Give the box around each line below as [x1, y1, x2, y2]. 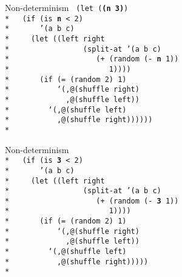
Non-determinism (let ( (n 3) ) [5, 1, 129, 13]
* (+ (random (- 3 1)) [5, 196, 179, 205]
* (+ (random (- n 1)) [5, 55, 179, 64]
